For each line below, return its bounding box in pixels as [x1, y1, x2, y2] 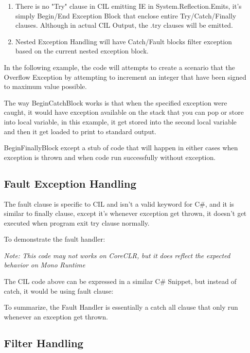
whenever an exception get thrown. [4, 311, 108, 321]
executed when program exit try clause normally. [4, 217, 150, 228]
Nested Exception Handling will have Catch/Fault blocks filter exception [15, 36, 232, 46]
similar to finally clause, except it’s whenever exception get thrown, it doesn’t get [4, 208, 247, 218]
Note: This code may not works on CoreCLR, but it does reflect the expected [4, 250, 231, 260]
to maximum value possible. [4, 81, 87, 91]
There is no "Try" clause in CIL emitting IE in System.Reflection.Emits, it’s [15, 1, 242, 11]
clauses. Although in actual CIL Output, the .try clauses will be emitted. [15, 20, 233, 30]
